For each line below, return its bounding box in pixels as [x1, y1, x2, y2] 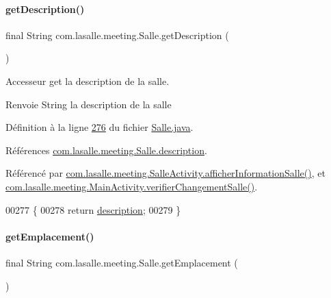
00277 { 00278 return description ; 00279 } [5, 202, 181, 216]
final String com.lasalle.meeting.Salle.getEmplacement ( [5, 255, 238, 269]
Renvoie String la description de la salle [5, 97, 172, 111]
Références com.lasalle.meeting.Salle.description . [5, 142, 207, 157]
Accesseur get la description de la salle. [5, 73, 170, 88]
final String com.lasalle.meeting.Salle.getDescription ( [5, 27, 229, 42]
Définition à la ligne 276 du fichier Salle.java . [5, 120, 194, 134]
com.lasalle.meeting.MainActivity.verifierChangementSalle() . [5, 179, 258, 193]
